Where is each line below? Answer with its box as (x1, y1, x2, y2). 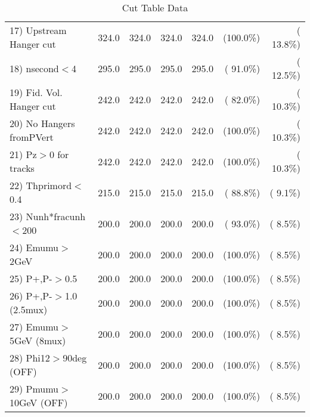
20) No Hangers (10, 116, 75, 130)
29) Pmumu (10, 382, 59, 396)
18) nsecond (10, 61, 59, 75)
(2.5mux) (10, 302, 48, 316)
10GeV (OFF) (10, 396, 68, 409)
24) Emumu (10, 240, 59, 254)
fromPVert (10, 130, 54, 144)
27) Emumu (10, 320, 59, 333)
